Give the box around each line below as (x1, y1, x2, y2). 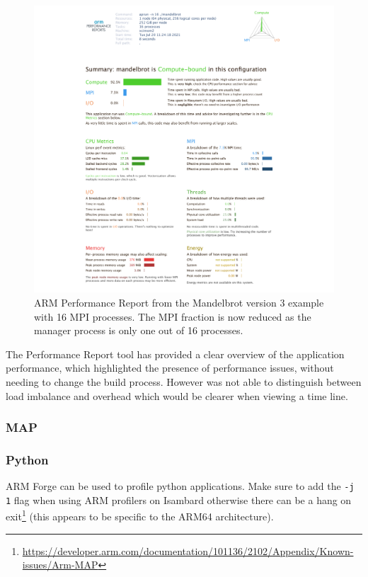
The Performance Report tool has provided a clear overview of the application (6, 346, 345, 361)
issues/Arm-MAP (22, 557, 98, 572)
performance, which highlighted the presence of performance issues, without (6, 360, 334, 375)
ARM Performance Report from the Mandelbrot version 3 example (34, 295, 324, 309)
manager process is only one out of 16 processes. (34, 323, 243, 338)
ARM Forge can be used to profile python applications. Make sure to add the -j (6, 479, 355, 493)
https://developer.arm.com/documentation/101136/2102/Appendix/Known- (22, 543, 354, 558)
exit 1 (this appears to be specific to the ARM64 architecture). (6, 507, 274, 524)
